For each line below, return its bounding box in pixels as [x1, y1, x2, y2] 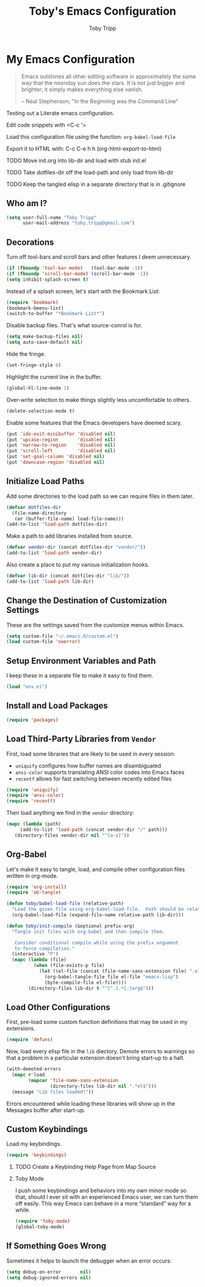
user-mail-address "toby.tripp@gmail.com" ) [22, 220, 135, 226]
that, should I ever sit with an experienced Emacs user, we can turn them [15, 1193, 198, 1201]
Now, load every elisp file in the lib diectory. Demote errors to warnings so [6, 1048, 195, 1055]
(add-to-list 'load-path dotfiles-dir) [6, 521, 108, 527]
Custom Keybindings [6, 1124, 88, 1135]
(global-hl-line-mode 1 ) [6, 385, 70, 391]
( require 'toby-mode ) [15, 1218, 71, 1225]
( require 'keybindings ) [6, 1152, 67, 1159]
